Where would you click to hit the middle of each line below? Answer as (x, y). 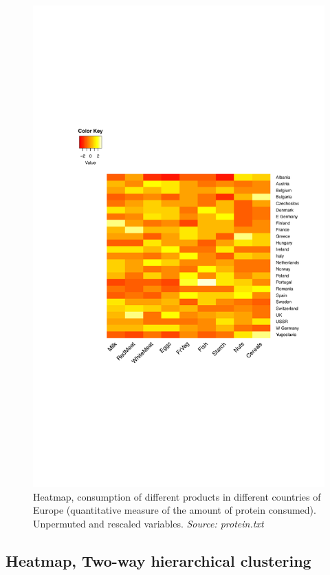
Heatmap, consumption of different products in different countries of (177, 496)
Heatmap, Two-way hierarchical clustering (158, 560)
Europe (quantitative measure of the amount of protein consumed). (175, 510)
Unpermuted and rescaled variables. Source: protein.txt (148, 523)
